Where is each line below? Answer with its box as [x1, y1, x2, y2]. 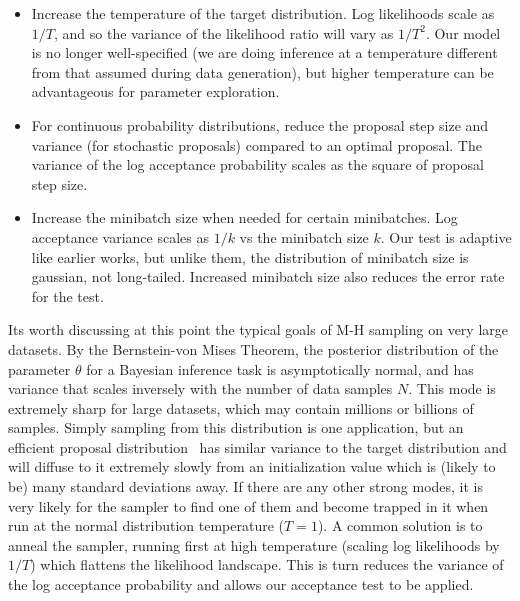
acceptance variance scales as [31, 226, 209, 247]
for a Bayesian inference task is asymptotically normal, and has [86, 358, 474, 379]
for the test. [31, 285, 104, 306]
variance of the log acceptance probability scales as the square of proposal [31, 154, 484, 175]
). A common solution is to [317, 515, 483, 536]
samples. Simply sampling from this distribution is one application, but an [8, 417, 464, 438]
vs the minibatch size [239, 226, 369, 247]
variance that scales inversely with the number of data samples [8, 378, 393, 399]
